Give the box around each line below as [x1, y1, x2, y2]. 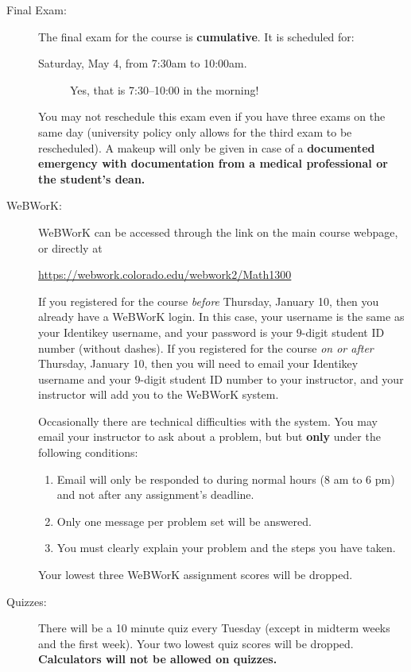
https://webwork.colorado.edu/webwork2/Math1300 [38, 266, 292, 283]
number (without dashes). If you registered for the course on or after [38, 339, 374, 356]
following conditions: [38, 444, 138, 461]
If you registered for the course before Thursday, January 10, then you [38, 292, 379, 309]
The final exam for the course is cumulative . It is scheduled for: [38, 28, 355, 44]
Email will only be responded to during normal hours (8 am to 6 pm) [56, 470, 395, 487]
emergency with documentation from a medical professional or [38, 155, 388, 172]
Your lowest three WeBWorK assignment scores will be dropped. [38, 566, 353, 583]
